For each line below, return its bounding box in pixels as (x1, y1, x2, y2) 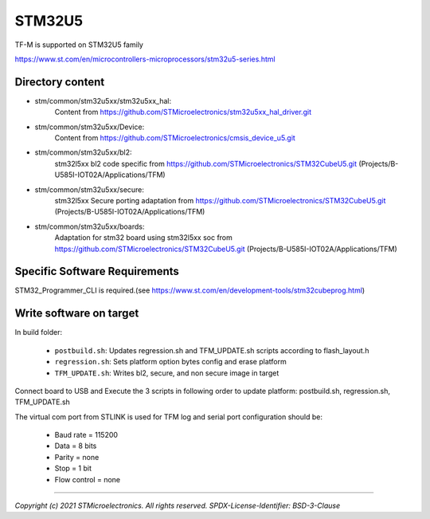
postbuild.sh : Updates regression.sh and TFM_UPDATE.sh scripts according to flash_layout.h (54, 345, 369, 355)
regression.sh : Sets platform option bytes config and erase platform (54, 357, 287, 367)
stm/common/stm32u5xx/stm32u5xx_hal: (34, 96, 171, 105)
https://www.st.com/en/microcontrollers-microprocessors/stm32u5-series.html (14, 54, 276, 64)
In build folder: (14, 328, 63, 337)
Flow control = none (54, 474, 121, 484)
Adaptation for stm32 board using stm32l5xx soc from (54, 233, 233, 242)
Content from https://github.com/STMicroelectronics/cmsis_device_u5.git (54, 133, 296, 143)
